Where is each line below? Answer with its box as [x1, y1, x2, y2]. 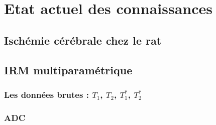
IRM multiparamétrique [4, 62, 133, 77]
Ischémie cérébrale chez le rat [4, 32, 162, 48]
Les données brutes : [4, 88, 89, 100]
